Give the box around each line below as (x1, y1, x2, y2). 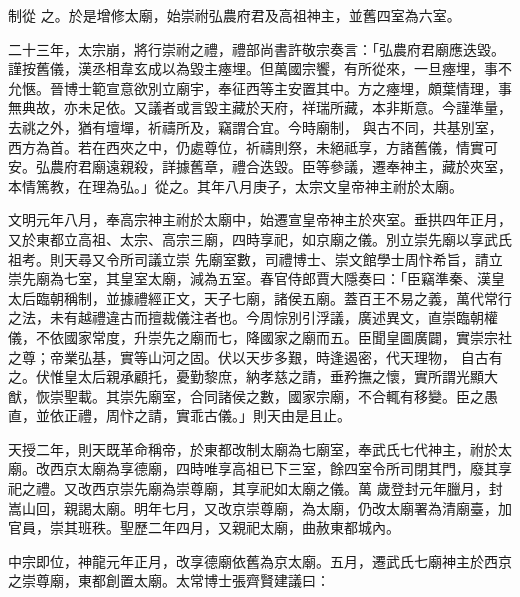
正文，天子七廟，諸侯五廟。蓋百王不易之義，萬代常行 (161, 287, 512, 308)
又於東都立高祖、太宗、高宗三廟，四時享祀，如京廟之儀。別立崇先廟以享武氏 (8, 228, 512, 249)
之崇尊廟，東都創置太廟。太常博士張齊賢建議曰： (8, 570, 330, 591)
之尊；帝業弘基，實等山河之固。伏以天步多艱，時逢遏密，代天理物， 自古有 (8, 346, 503, 367)
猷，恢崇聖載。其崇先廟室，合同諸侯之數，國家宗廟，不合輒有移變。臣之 (8, 385, 484, 406)
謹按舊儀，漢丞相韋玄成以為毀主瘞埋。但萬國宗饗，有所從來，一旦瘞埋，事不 (8, 58, 512, 79)
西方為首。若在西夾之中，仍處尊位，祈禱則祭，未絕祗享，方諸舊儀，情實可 (8, 136, 498, 157)
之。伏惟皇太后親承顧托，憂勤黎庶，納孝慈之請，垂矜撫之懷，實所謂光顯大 (8, 366, 498, 387)
